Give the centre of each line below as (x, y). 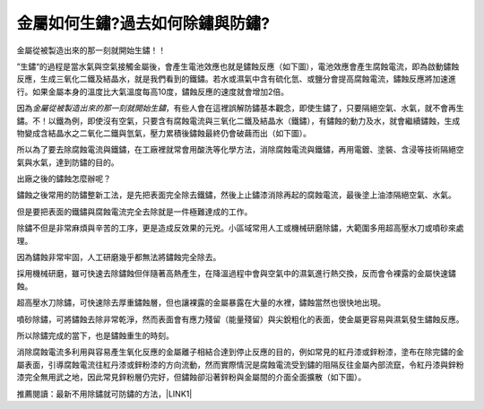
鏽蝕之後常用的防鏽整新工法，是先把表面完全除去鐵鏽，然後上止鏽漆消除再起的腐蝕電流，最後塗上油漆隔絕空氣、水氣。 (236, 195)
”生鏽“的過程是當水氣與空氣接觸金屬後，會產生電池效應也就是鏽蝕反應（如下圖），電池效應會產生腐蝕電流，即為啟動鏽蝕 (238, 66)
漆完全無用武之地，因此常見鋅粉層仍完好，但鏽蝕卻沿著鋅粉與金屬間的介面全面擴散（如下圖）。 (191, 378)
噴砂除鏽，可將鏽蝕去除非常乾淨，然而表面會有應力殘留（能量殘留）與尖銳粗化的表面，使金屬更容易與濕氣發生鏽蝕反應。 (240, 319)
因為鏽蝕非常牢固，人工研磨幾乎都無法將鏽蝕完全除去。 (119, 257)
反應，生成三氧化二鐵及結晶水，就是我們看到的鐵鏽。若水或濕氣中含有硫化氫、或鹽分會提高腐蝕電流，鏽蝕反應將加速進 (236, 79)
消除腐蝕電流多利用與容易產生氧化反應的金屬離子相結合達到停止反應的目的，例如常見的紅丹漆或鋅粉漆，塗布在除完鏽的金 (240, 352)
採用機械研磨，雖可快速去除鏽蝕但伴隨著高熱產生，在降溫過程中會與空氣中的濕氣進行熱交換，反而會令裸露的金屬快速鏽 (236, 274)
